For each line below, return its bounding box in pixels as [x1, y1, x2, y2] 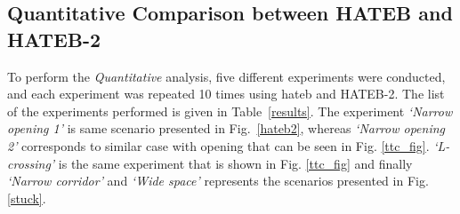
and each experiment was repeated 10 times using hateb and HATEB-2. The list [7, 84, 445, 103]
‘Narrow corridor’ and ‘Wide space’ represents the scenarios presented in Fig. [7, 171, 429, 190]
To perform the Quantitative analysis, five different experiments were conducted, [7, 67, 446, 85]
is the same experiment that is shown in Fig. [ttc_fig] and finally [58, 154, 413, 172]
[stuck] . [7, 188, 46, 207]
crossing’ [7, 154, 55, 172]
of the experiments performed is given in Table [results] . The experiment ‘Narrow [7, 101, 453, 120]
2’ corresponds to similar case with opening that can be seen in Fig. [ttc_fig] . [7, 136, 430, 155]
